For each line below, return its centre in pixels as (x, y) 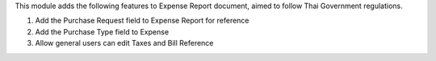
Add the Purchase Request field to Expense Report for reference (142, 21)
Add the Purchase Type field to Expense (102, 31)
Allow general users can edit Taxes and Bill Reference (124, 43)
